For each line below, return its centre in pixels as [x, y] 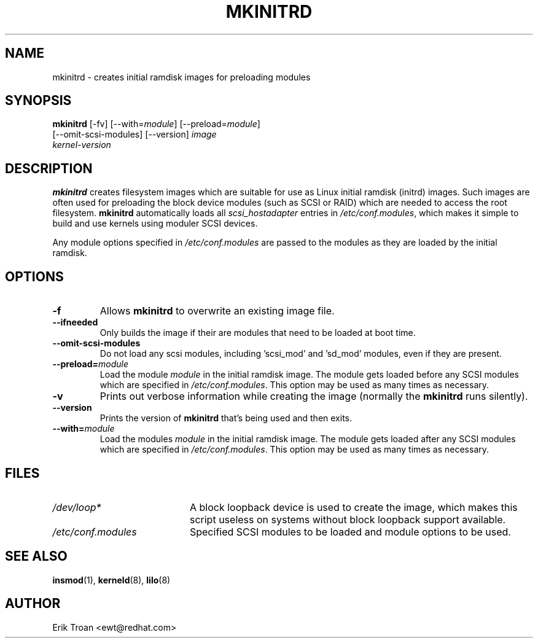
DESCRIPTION [49, 168]
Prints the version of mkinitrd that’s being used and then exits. [226, 418]
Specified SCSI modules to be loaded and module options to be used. [350, 532]
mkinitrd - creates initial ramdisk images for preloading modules [181, 77]
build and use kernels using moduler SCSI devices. [155, 224]
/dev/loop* [77, 507]
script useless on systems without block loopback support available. [348, 519]
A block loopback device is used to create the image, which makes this [353, 507]
